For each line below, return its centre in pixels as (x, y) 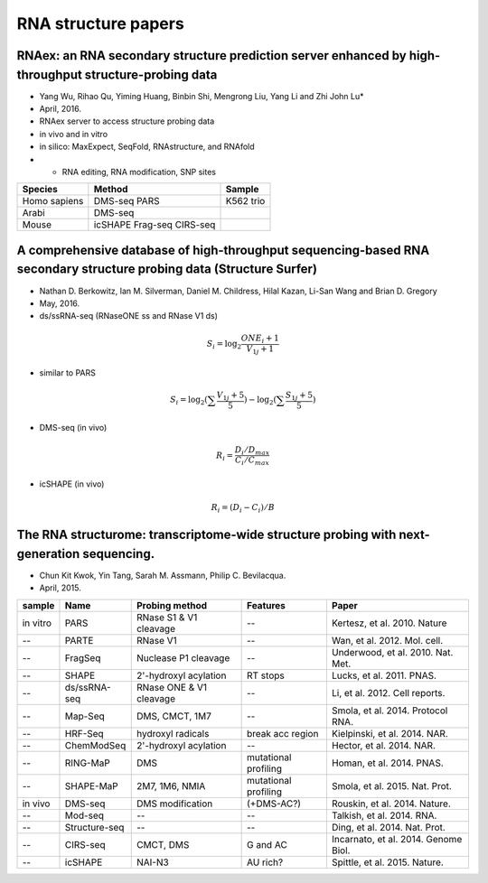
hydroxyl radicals (173, 733)
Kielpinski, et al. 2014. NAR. (390, 733)
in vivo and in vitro (74, 134)
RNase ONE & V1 (172, 687)
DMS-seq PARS (127, 201)
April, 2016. (60, 109)
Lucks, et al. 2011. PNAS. (384, 675)
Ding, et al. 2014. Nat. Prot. (389, 827)
